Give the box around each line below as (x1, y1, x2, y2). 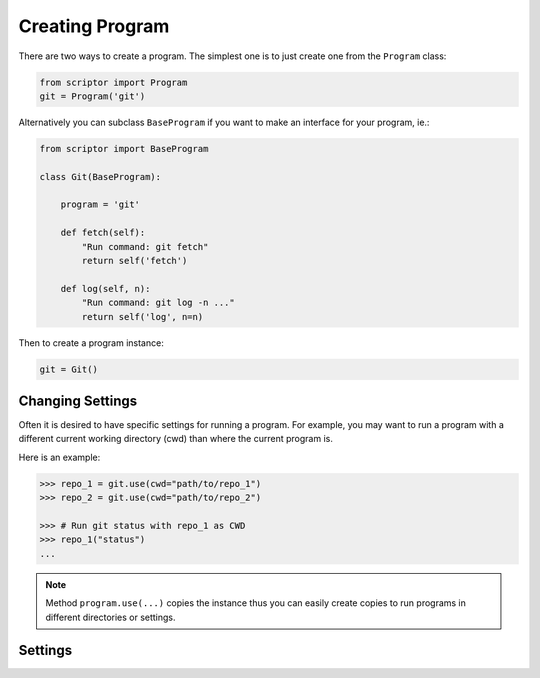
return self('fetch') (81, 255, 188, 267)
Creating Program (18, 15, 170, 37)
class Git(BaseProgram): (39, 171, 162, 182)
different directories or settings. (45, 611, 176, 623)
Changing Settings (18, 392, 138, 409)
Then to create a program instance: (18, 336, 164, 349)
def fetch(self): (60, 227, 146, 239)
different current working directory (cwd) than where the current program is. (18, 433, 334, 445)
